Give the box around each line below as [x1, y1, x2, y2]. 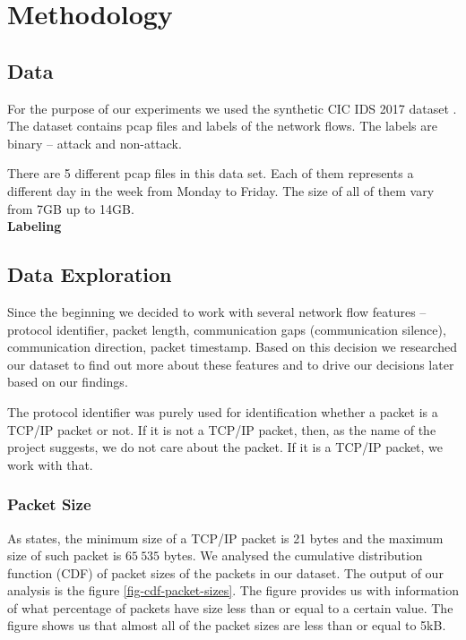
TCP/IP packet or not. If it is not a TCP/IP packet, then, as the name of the [7, 420, 436, 439]
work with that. [7, 455, 93, 474]
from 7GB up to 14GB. [7, 199, 134, 218]
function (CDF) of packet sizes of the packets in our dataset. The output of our [7, 563, 444, 582]
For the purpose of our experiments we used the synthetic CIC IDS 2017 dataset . [7, 98, 457, 117]
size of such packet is [7, 546, 122, 565]
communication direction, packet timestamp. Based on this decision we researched [7, 337, 457, 356]
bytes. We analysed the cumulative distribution [163, 546, 423, 565]
